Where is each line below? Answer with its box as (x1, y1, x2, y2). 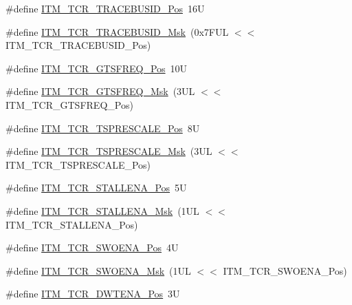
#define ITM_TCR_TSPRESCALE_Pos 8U (5, 120, 200, 135)
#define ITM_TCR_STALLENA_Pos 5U (5, 180, 187, 195)
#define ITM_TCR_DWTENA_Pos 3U (5, 286, 180, 301)
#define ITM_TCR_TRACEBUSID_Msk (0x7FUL (5, 24, 229, 39)
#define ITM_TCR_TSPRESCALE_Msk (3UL (5, 144, 212, 158)
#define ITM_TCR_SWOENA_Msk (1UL (5, 263, 191, 277)
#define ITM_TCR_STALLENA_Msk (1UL (5, 203, 199, 218)
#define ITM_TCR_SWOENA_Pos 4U (5, 240, 179, 255)
